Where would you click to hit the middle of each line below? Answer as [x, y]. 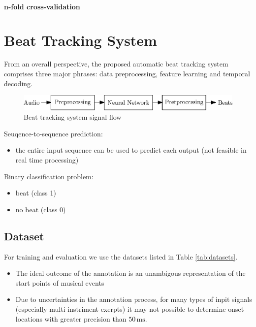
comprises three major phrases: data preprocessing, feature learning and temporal [127, 73]
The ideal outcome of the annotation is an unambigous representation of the [130, 273]
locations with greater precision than [71, 318]
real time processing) [47, 160]
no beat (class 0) [41, 209]
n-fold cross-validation [42, 6]
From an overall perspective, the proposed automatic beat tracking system [116, 64]
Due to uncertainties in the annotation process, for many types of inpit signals [134, 299]
